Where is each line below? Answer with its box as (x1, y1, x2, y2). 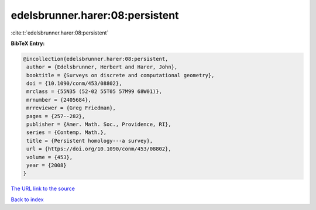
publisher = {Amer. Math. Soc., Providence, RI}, (26, 121, 172, 128)
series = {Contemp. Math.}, (26, 129, 107, 136)
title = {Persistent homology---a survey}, (26, 137, 153, 144)
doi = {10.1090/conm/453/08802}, (26, 80, 122, 87)
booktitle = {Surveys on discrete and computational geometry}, (26, 72, 215, 78)
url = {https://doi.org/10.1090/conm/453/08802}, (26, 146, 172, 152)
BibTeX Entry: (11, 40, 45, 47)
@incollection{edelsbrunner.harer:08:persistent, (23, 56, 169, 62)
